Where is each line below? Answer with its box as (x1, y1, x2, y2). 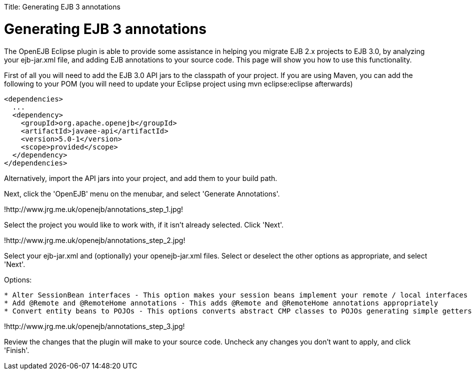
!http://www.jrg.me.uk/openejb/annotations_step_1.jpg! (4, 204, 183, 213)
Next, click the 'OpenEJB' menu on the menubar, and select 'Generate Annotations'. (4, 189, 280, 198)
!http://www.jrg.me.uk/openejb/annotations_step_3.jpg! (4, 321, 185, 330)
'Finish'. (4, 345, 29, 354)
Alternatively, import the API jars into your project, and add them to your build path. (4, 173, 277, 182)
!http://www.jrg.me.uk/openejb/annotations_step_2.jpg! (4, 235, 185, 244)
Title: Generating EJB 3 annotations (4, 2, 120, 11)
